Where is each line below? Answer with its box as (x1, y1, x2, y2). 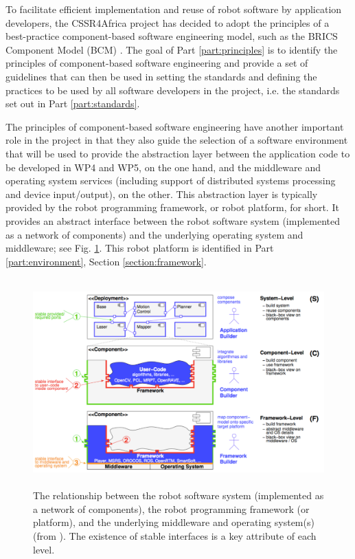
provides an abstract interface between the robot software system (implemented (5, 213, 341, 228)
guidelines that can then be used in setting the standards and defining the (5, 69, 317, 83)
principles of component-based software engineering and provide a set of (5, 56, 308, 70)
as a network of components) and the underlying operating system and (5, 227, 304, 241)
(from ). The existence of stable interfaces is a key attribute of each (33, 529, 317, 543)
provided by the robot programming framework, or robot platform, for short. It (5, 200, 339, 215)
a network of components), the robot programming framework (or (33, 501, 310, 516)
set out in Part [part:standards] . (5, 96, 140, 111)
